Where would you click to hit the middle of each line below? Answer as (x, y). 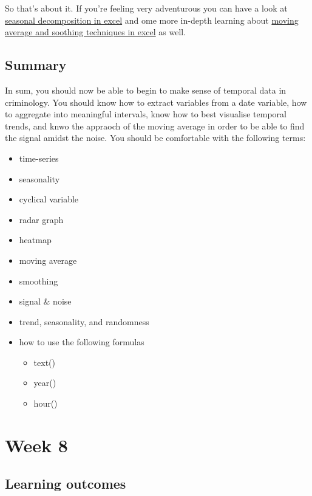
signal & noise (45, 301)
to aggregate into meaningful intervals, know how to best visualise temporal (146, 114)
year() (45, 383)
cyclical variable (49, 199)
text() (44, 362)
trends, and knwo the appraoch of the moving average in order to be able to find (155, 126)
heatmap (35, 240)
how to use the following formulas (82, 342)
